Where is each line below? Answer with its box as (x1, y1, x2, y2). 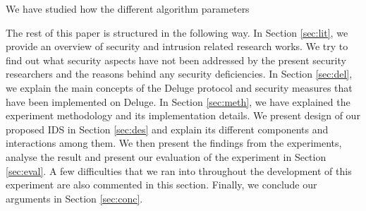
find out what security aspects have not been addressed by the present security (6, 52, 346, 67)
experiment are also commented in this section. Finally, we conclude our (6, 177, 317, 192)
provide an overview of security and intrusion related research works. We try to (6, 39, 348, 54)
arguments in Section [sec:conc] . (6, 191, 143, 205)
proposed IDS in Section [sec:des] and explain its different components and (6, 121, 329, 136)
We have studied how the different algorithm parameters (6, 1, 250, 16)
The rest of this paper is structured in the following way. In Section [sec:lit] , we (6, 25, 348, 40)
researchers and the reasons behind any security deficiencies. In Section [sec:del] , (6, 66, 353, 81)
